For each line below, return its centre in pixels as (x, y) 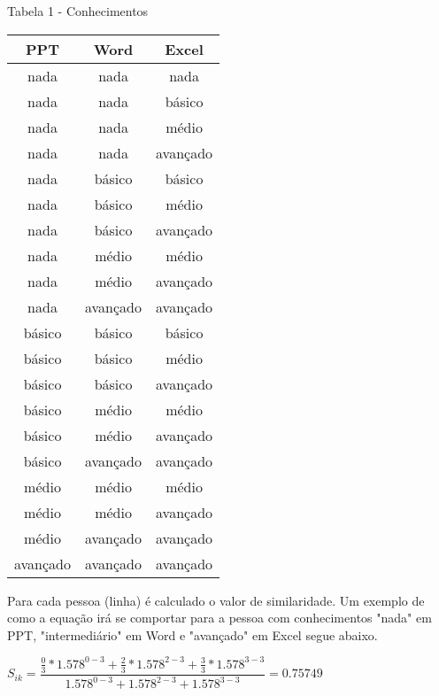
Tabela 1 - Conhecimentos (78, 11)
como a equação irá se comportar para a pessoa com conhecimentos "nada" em (219, 618)
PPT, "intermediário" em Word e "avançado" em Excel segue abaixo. (193, 634)
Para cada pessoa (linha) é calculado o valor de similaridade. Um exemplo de (216, 600)
